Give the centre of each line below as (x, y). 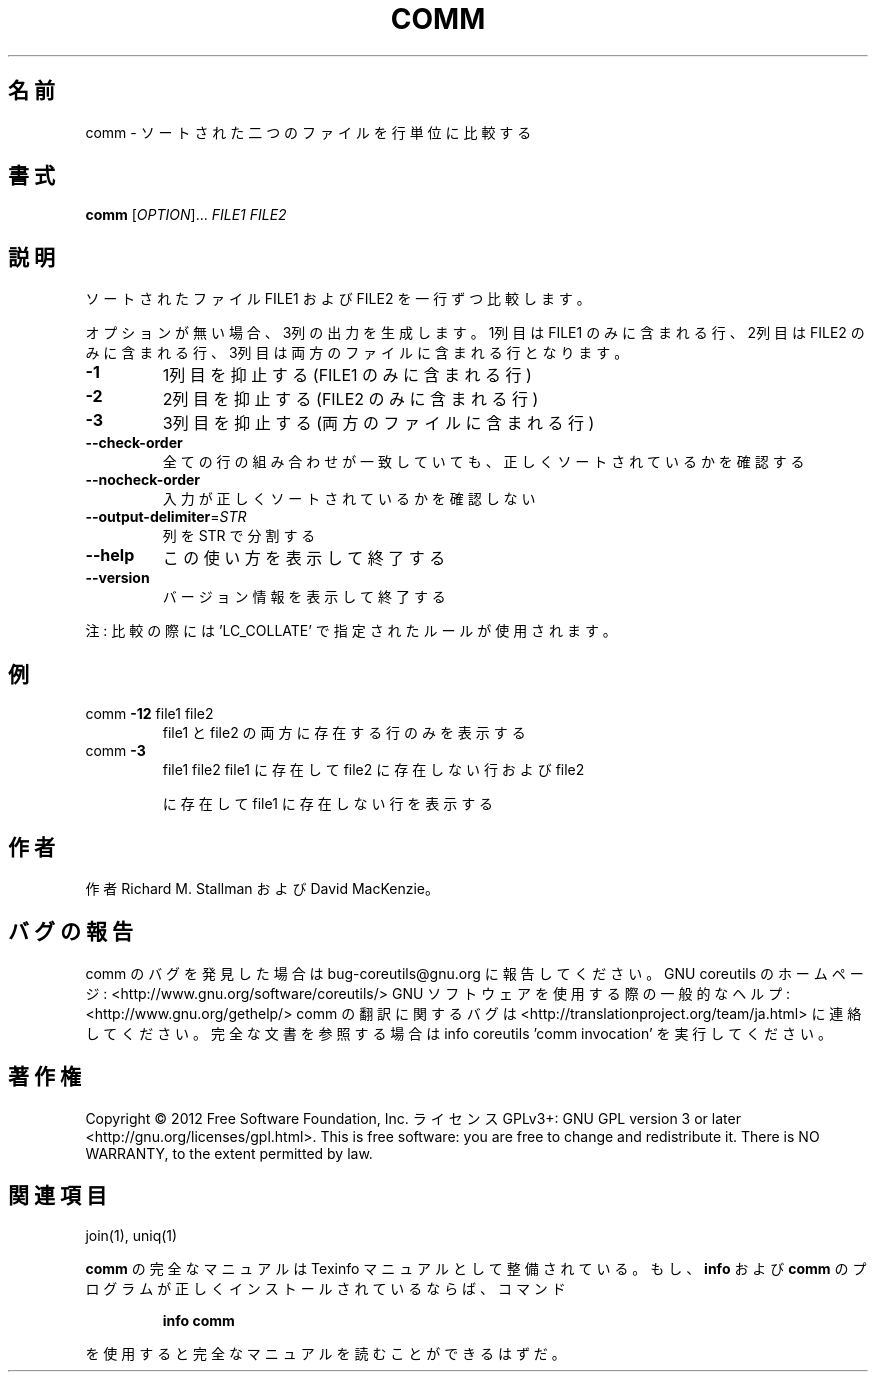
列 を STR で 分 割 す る (239, 536)
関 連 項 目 (57, 1196)
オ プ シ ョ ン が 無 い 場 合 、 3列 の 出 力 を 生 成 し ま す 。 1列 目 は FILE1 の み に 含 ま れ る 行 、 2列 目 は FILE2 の (475, 333)
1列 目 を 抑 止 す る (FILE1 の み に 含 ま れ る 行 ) (347, 375)
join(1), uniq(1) (131, 1235)
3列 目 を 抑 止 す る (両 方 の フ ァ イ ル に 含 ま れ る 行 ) (378, 423)
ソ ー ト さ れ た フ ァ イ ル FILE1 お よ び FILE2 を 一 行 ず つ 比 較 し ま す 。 (338, 299)
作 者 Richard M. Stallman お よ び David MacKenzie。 (262, 888)
